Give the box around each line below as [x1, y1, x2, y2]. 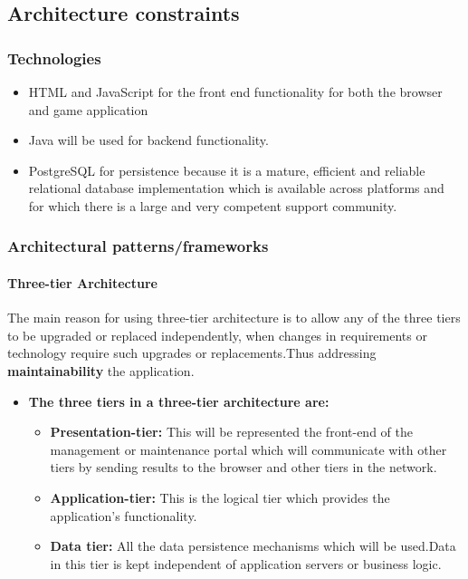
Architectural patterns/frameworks [7, 235, 269, 257]
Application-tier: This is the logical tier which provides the [50, 487, 390, 507]
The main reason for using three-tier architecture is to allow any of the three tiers [7, 308, 461, 327]
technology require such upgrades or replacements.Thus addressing [7, 343, 377, 362]
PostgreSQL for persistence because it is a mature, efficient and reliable [28, 160, 425, 179]
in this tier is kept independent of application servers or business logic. [50, 554, 442, 573]
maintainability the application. [7, 361, 195, 380]
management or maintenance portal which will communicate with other [50, 439, 447, 458]
